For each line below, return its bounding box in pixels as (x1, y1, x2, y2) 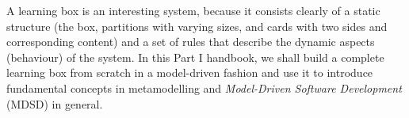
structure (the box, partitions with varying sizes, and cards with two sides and (6, 17, 388, 34)
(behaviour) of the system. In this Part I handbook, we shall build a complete (6, 48, 384, 65)
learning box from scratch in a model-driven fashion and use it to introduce (6, 64, 373, 81)
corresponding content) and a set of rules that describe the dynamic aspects (6, 33, 375, 50)
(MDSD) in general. (6, 95, 103, 112)
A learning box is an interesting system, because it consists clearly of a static (6, 2, 380, 18)
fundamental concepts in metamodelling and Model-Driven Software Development (6, 79, 402, 96)
